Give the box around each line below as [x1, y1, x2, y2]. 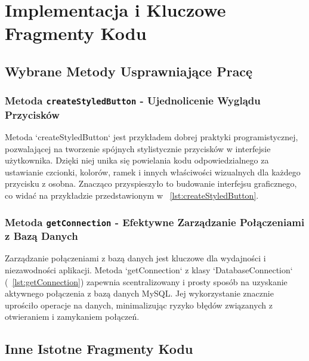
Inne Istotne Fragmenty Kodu [5, 340, 193, 358]
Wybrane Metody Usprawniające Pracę [5, 61, 253, 80]
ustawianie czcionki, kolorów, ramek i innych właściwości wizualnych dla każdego [5, 165, 301, 178]
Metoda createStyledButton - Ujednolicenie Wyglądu [5, 93, 261, 108]
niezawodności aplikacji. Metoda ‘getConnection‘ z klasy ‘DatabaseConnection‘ [5, 263, 293, 276]
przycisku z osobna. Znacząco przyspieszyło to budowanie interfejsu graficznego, [5, 177, 297, 190]
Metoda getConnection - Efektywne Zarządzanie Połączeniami [5, 214, 305, 229]
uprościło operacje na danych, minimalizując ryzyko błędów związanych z [5, 298, 273, 311]
